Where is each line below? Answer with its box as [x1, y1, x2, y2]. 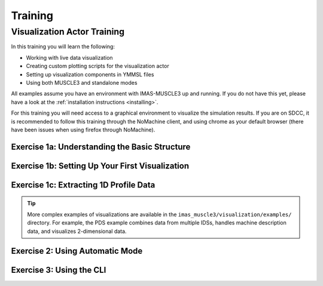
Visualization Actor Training [11, 26, 125, 37]
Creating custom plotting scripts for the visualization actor [26, 63, 170, 70]
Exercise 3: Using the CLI [11, 265, 106, 275]
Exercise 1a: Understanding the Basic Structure [11, 142, 191, 152]
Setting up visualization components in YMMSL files [26, 70, 154, 78]
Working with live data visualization [26, 54, 113, 61]
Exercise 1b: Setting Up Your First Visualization [11, 161, 190, 171]
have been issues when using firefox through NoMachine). [11, 126, 156, 133]
